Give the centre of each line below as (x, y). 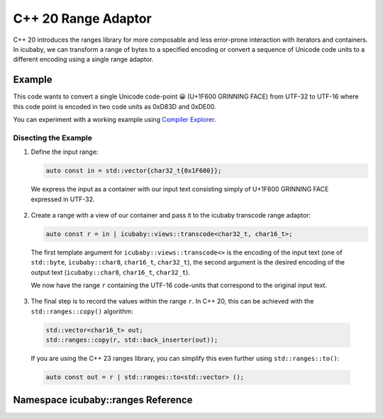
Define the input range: (65, 152)
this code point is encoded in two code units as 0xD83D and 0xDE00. (115, 106)
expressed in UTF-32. (63, 199)
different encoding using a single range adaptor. (83, 60)
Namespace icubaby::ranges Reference (103, 400)
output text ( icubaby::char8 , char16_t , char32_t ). (111, 272)
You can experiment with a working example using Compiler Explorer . (115, 120)
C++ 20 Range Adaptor (82, 18)
